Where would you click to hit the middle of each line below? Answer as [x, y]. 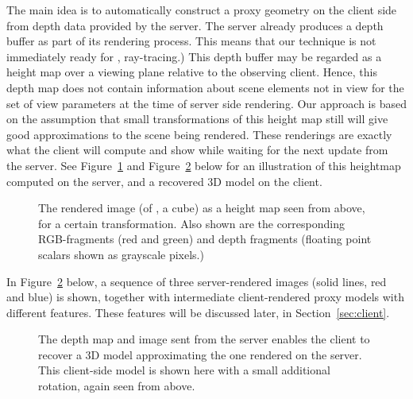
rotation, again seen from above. [117, 386]
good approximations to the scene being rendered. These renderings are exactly [199, 134]
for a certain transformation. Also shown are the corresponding [191, 223]
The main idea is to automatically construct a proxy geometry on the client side [202, 10]
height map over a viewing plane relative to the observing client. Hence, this [192, 72]
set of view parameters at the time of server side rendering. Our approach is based [206, 103]
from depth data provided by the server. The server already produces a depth [195, 25]
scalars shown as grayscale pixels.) [121, 254]
